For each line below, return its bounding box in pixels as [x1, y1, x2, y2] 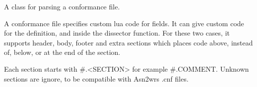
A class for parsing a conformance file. [4, 1, 120, 11]
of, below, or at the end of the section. [4, 47, 121, 57]
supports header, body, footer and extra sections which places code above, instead [4, 37, 253, 47]
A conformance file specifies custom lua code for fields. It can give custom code [4, 18, 244, 28]
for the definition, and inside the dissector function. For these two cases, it [4, 28, 230, 38]
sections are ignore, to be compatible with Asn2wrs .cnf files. [4, 73, 189, 84]
